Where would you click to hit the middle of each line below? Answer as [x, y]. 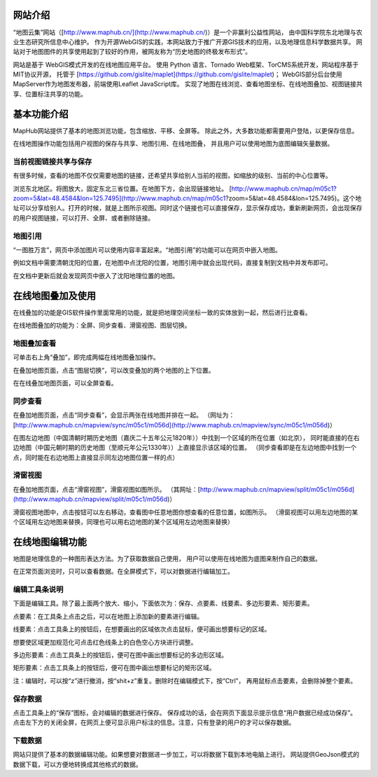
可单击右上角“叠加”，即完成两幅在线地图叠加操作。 [86, 357]
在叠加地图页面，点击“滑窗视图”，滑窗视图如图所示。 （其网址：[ [107, 489]
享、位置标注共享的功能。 [50, 94]
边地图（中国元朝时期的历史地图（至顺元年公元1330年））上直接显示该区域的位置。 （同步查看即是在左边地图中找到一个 [185, 448]
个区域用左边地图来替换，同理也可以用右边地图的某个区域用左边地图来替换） [123, 522]
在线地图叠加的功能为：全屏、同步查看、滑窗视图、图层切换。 [102, 325]
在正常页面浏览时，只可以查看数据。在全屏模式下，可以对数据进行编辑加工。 [123, 572]
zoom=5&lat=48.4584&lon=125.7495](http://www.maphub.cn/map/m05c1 [119, 198]
